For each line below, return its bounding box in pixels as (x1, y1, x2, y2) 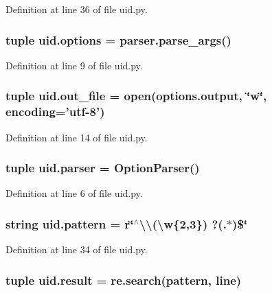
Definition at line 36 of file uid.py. (5, 2, 148, 16)
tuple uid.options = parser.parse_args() (5, 31, 231, 48)
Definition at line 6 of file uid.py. (5, 186, 143, 200)
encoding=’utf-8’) (5, 103, 105, 120)
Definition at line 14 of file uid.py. (5, 130, 148, 144)
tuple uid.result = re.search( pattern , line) (5, 271, 242, 288)
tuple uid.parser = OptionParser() (5, 159, 200, 176)
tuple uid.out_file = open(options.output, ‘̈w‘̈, (5, 87, 267, 104)
